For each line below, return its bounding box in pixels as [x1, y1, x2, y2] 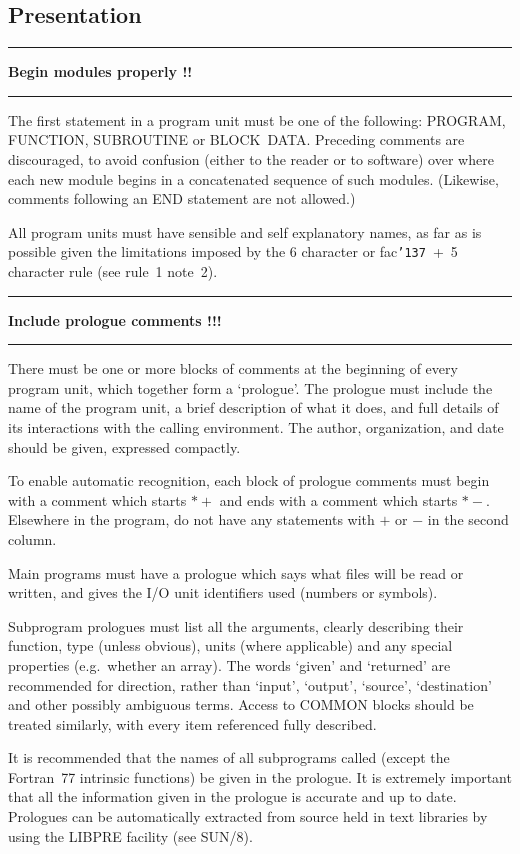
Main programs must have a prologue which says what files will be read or [8, 562, 464, 583]
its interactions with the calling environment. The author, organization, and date [8, 416, 504, 437]
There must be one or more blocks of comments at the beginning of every [8, 358, 458, 379]
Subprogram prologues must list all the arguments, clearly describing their [8, 615, 464, 636]
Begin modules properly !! [8, 61, 193, 82]
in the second [427, 509, 509, 530]
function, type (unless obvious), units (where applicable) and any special [8, 635, 453, 656]
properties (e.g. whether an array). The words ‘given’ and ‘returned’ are [8, 654, 451, 675]
